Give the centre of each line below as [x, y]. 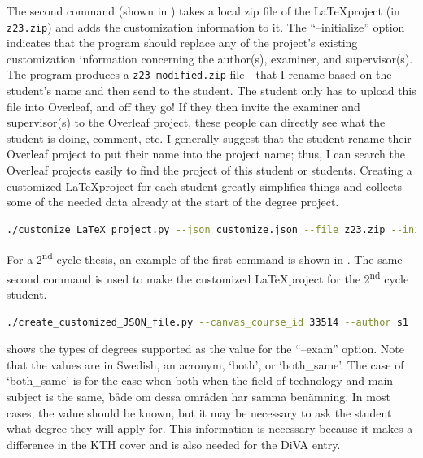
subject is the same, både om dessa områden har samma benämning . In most [198, 396]
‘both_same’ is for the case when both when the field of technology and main [200, 380]
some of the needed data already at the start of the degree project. [173, 202]
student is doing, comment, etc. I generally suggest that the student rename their [209, 138]
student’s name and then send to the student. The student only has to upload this [211, 91]
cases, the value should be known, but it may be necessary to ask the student [199, 412]
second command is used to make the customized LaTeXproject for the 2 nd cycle [208, 277]
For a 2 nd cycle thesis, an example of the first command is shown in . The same [205, 258]
